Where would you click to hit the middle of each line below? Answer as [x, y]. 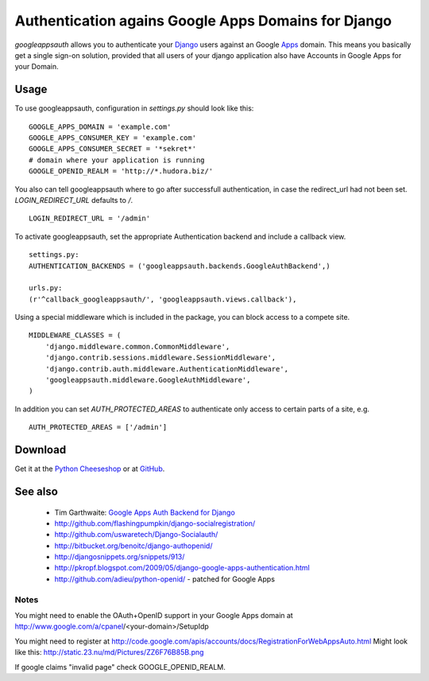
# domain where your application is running [117, 160]
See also [37, 491]
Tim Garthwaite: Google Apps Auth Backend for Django [145, 512]
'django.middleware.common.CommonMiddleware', [137, 346]
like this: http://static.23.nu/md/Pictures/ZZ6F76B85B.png [109, 652]
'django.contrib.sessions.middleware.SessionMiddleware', [160, 358]
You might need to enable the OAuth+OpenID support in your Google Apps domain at [154, 616]
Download [41, 450]
